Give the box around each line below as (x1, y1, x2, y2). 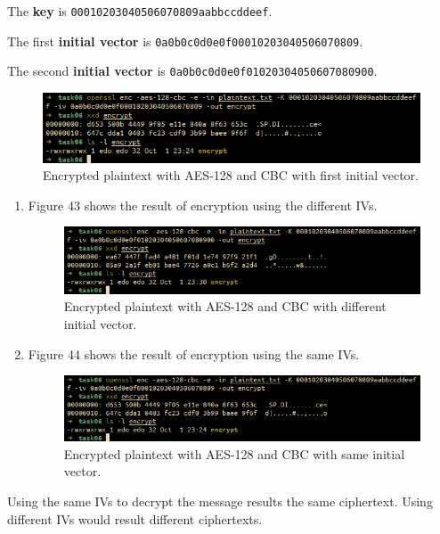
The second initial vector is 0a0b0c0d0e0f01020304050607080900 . (7, 62, 378, 80)
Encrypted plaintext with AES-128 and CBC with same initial (63, 444, 405, 463)
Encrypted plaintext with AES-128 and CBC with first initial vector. (43, 166, 419, 185)
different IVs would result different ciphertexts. (7, 509, 263, 528)
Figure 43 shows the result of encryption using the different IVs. (28, 195, 378, 214)
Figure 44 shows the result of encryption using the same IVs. (28, 344, 360, 363)
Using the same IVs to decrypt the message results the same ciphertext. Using (7, 492, 433, 511)
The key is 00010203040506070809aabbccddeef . (7, 2, 273, 20)
